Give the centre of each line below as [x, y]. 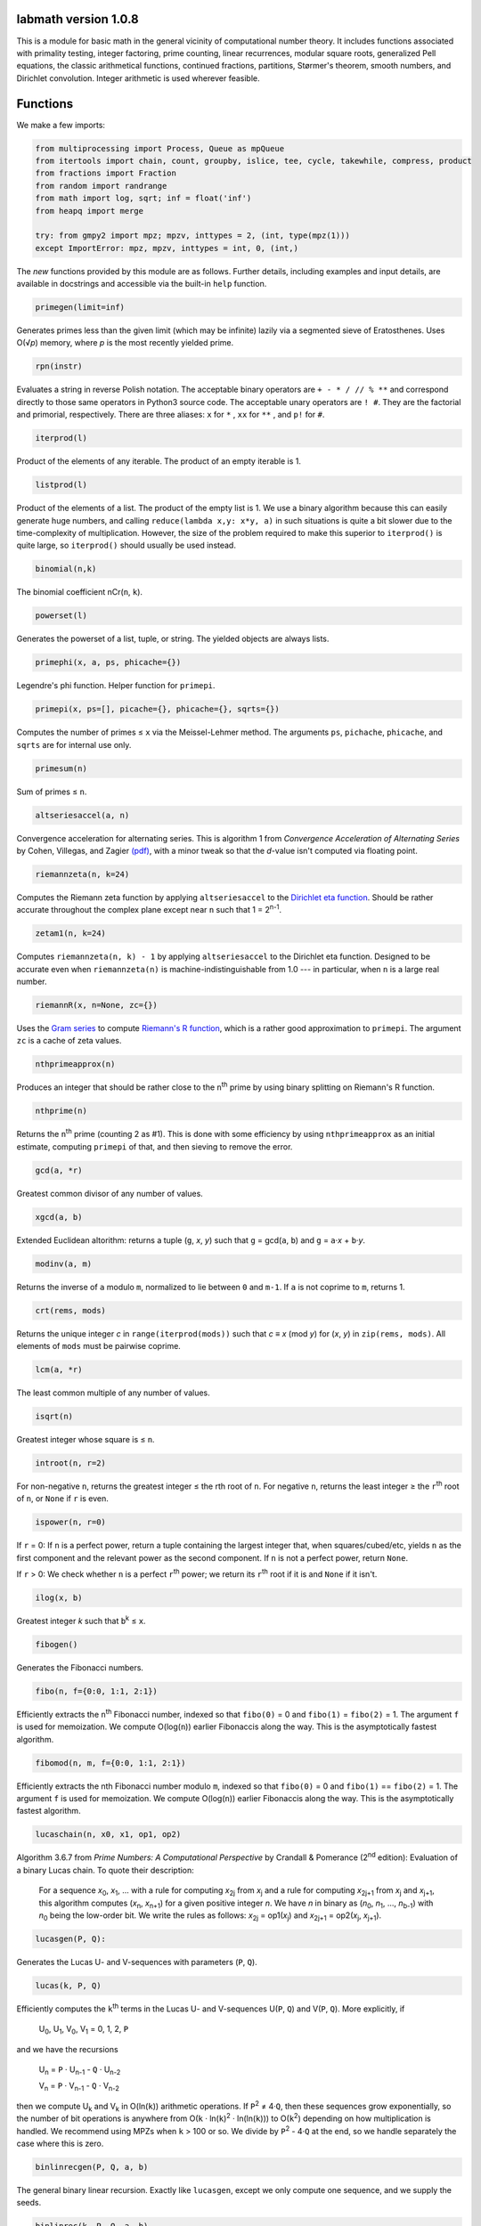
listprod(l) [61, 485]
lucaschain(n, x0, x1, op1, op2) [108, 1835]
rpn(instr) [59, 366]
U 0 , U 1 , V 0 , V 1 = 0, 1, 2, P [84, 2030]
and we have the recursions [68, 2049]
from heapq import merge [90, 211]
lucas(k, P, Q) [68, 1985]
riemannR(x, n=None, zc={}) [96, 1005]
